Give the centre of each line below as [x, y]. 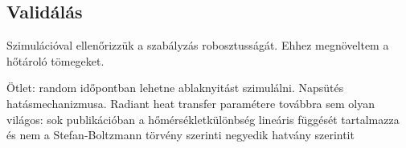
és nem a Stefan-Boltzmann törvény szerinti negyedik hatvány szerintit [180, 135]
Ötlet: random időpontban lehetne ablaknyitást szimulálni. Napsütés [175, 88]
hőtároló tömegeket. [55, 60]
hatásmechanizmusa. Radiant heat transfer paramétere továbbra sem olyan [191, 103]
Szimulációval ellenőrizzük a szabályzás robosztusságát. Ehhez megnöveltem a [198, 45]
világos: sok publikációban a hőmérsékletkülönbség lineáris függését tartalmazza [203, 119]
